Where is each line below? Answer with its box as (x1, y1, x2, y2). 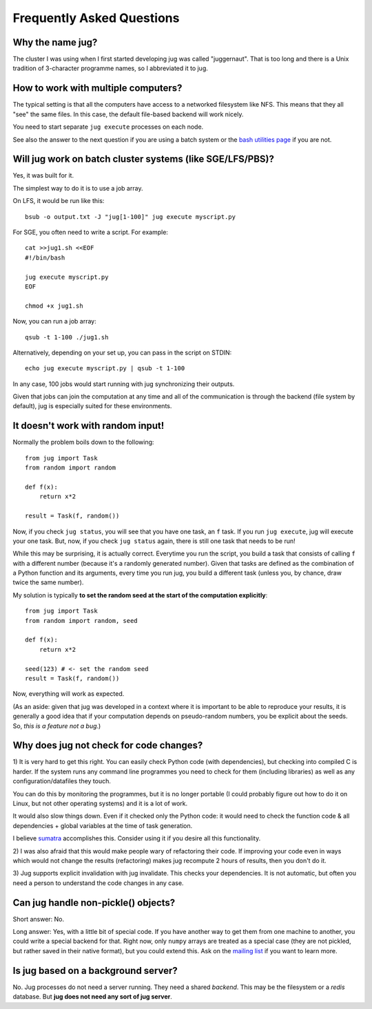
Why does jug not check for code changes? (12, 740, 203, 752)
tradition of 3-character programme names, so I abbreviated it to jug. (12, 64, 208, 72)
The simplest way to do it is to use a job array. (12, 184, 143, 192)
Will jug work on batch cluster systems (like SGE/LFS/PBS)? (12, 153, 275, 165)
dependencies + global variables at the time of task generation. (12, 821, 193, 829)
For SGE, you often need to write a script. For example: (12, 228, 169, 236)
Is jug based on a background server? (12, 964, 178, 977)
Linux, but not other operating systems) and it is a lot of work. (12, 799, 188, 807)
